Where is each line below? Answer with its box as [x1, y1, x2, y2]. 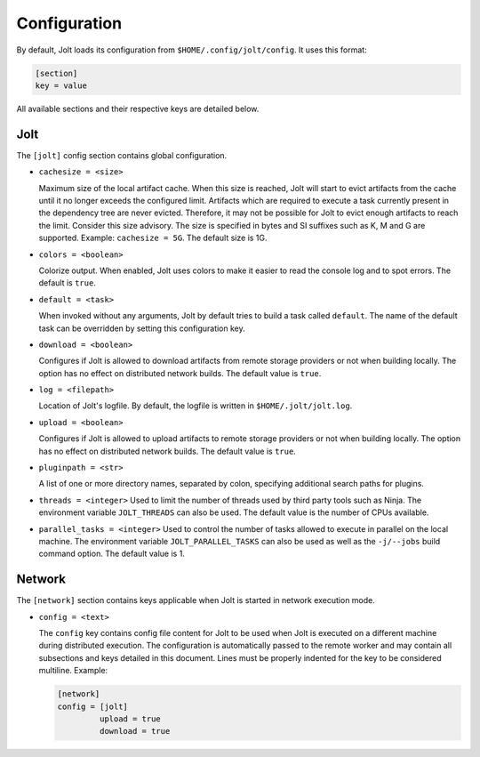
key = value [35, 80, 88, 91]
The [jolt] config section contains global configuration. [16, 149, 228, 160]
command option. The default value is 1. [38, 548, 186, 560]
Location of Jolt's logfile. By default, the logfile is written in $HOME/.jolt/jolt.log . [38, 400, 353, 411]
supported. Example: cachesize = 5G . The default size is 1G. [38, 232, 268, 244]
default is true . [38, 278, 97, 288]
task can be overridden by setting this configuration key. [38, 323, 246, 334]
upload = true [99, 713, 162, 724]
